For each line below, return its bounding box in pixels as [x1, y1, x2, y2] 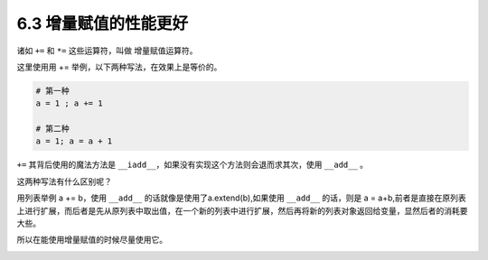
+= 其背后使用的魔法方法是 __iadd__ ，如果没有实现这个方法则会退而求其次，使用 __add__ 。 [16, 159, 369, 171]
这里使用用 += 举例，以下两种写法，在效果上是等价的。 [16, 61, 222, 72]
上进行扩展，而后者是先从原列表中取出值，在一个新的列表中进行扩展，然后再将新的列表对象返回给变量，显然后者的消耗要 [16, 205, 468, 216]
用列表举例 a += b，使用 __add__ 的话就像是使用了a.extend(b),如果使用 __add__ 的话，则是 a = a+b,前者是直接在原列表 [16, 192, 467, 203]
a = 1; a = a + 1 [35, 136, 113, 146]
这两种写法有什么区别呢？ [16, 176, 112, 187]
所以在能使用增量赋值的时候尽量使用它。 [16, 235, 167, 246]
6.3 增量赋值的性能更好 [16, 14, 189, 33]
